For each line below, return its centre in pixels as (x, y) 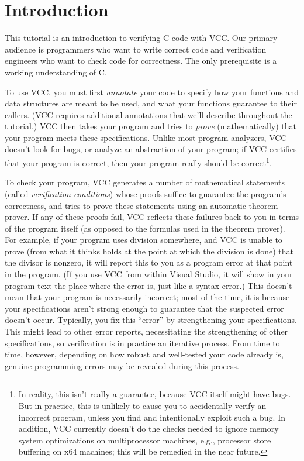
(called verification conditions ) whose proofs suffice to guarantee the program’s (146, 193)
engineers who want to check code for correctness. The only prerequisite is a (141, 61)
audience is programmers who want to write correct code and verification (136, 49)
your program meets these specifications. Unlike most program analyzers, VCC (146, 137)
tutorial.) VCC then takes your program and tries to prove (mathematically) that (151, 126)
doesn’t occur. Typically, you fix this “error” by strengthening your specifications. (151, 320)
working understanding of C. (56, 72)
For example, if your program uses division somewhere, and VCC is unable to (144, 240)
